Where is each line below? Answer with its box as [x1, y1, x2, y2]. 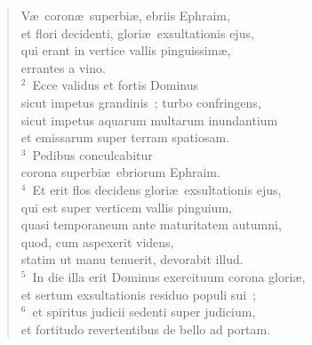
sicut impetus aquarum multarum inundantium [20, 110, 278, 129]
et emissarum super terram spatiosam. [20, 128, 230, 147]
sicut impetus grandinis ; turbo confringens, [20, 92, 261, 111]
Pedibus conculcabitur [32, 145, 153, 164]
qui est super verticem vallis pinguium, [20, 197, 232, 216]
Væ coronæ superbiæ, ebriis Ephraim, [20, 6, 230, 24]
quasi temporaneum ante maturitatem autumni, [20, 215, 282, 234]
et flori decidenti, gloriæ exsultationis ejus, [20, 23, 254, 42]
